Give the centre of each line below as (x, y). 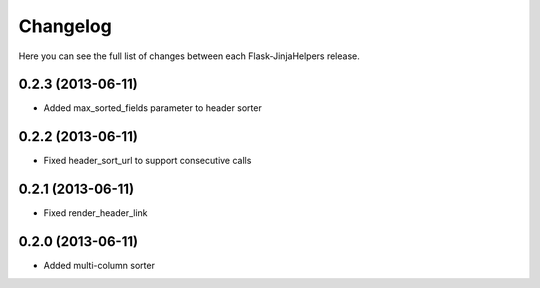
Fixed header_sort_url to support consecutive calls (147, 161)
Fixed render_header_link (96, 213)
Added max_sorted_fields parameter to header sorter (152, 108)
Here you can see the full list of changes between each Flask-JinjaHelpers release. (189, 56)
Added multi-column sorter (99, 266)
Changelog (65, 26)
